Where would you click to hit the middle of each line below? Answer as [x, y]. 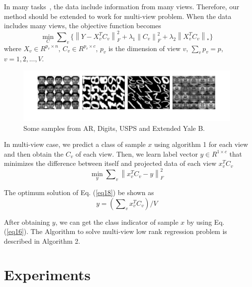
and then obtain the [34, 153]
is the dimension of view [145, 48]
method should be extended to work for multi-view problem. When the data [118, 16]
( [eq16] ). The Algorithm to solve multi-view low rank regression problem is [116, 231]
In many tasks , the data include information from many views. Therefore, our [122, 6]
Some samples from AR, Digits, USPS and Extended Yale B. [114, 128]
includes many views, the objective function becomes [83, 26]
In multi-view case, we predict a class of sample [75, 144]
